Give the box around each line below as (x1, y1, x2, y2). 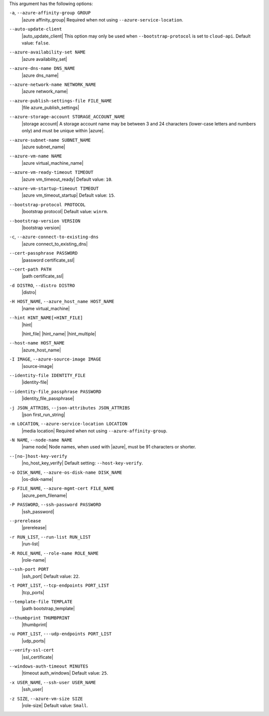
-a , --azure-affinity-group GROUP (9, 10, 91, 16)
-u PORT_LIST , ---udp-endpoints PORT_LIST (9, 631, 112, 637)
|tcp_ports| (21, 589, 44, 595)
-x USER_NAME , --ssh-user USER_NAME (9, 679, 96, 685)
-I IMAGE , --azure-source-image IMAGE (9, 356, 102, 362)
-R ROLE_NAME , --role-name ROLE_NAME (9, 550, 99, 556)
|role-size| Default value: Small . (21, 702, 88, 709)
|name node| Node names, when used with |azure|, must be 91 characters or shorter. (21, 444, 196, 450)
